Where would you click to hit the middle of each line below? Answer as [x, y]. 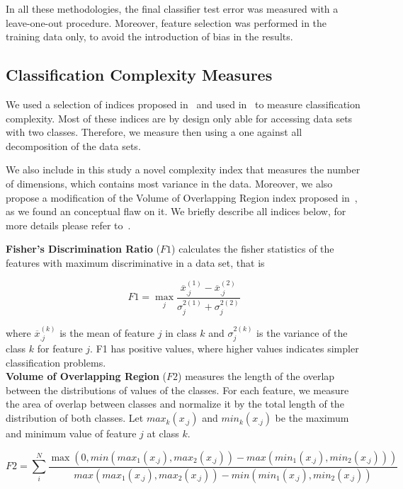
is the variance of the [302, 332]
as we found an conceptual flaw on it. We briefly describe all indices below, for [176, 211]
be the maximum [312, 418]
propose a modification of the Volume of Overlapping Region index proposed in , [182, 197]
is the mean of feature [107, 332]
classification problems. [56, 362]
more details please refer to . [68, 225]
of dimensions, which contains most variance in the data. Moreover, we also [169, 183]
